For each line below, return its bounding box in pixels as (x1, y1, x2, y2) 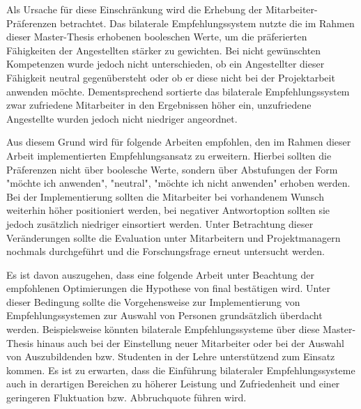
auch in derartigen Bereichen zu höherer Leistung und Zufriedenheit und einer (6, 376, 340, 391)
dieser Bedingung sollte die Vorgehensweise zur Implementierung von (6, 294, 300, 309)
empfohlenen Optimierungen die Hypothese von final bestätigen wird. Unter (6, 281, 331, 295)
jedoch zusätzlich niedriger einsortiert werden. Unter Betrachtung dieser (6, 216, 314, 231)
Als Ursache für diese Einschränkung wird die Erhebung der (6, 2, 263, 16)
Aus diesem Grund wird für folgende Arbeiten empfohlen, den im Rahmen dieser (6, 134, 351, 149)
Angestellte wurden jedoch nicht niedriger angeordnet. (6, 111, 238, 125)
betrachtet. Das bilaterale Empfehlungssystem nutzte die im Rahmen (59, 15, 355, 30)
